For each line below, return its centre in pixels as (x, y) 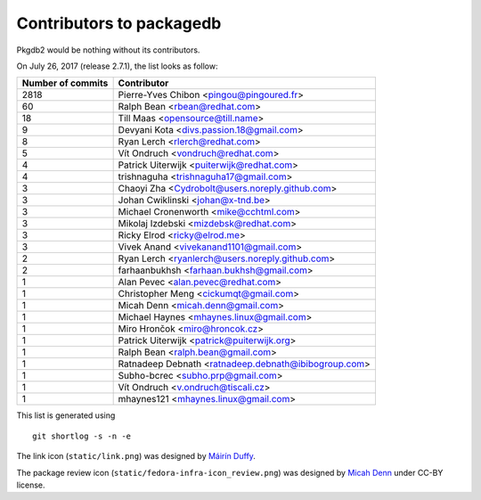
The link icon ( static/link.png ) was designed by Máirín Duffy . (136, 456)
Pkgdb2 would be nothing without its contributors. (108, 50)
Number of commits (65, 83)
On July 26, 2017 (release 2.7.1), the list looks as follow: (117, 66)
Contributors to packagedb (119, 23)
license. (31, 485)
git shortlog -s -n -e (82, 436)
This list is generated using (66, 415)
